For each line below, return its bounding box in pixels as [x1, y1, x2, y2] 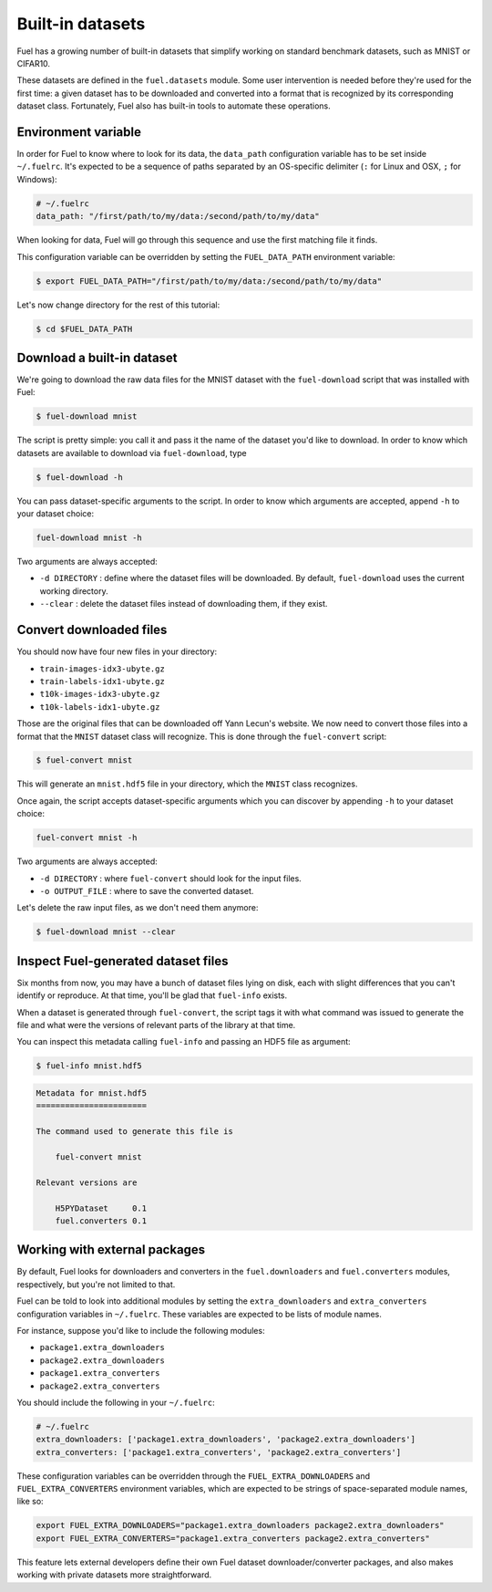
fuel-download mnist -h [36, 533, 143, 543]
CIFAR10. [16, 57, 50, 68]
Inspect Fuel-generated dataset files [16, 953, 229, 969]
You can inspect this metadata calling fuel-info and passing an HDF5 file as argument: [16, 1036, 351, 1047]
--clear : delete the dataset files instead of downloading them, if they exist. [39, 598, 328, 609]
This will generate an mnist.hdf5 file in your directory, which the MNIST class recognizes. [16, 778, 358, 789]
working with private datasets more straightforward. [16, 1569, 212, 1580]
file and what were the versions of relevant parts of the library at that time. [16, 1020, 296, 1031]
